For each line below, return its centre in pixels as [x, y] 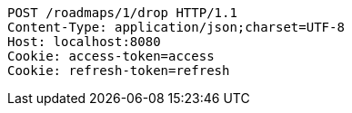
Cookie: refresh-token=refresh [119, 71]
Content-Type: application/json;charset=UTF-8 [176, 27]
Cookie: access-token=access [111, 56]
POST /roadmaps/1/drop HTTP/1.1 [122, 13]
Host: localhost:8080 [84, 42]
